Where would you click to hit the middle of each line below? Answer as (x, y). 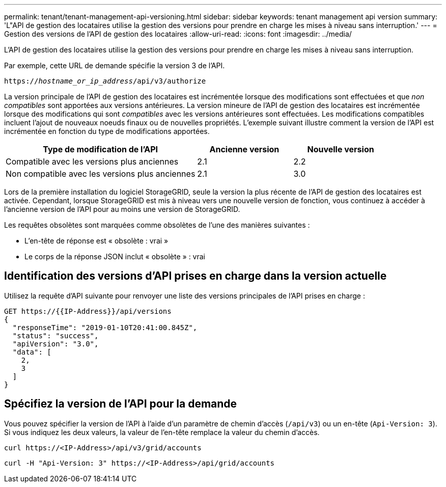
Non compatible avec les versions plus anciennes (101, 174)
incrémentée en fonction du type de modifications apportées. (107, 131)
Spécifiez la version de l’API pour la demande (121, 404)
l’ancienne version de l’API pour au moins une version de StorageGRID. (122, 209)
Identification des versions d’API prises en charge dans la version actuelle (196, 276)
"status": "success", (55, 335)
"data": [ (32, 352)
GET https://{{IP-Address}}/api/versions (88, 311)
